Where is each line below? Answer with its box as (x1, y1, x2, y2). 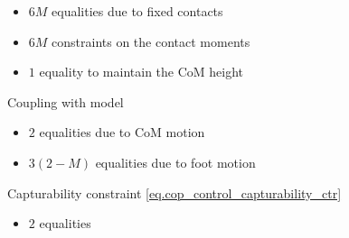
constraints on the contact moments (52, 32, 250, 50)
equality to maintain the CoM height (39, 62, 244, 81)
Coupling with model (7, 92, 124, 111)
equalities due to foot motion (95, 152, 256, 171)
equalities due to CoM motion (39, 123, 205, 142)
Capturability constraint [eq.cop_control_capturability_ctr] (7, 183, 342, 202)
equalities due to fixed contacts (52, 2, 223, 20)
